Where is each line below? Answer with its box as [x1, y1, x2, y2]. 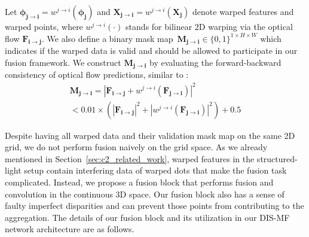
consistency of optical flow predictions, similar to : [5, 68, 189, 81]
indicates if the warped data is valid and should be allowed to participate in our [5, 44, 298, 57]
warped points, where [5, 20, 83, 32]
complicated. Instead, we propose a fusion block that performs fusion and [5, 175, 274, 188]
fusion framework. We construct [5, 56, 121, 68]
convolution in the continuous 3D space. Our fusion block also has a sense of [5, 187, 284, 200]
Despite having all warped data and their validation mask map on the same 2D [5, 129, 295, 141]
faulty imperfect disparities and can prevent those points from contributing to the [5, 199, 304, 212]
